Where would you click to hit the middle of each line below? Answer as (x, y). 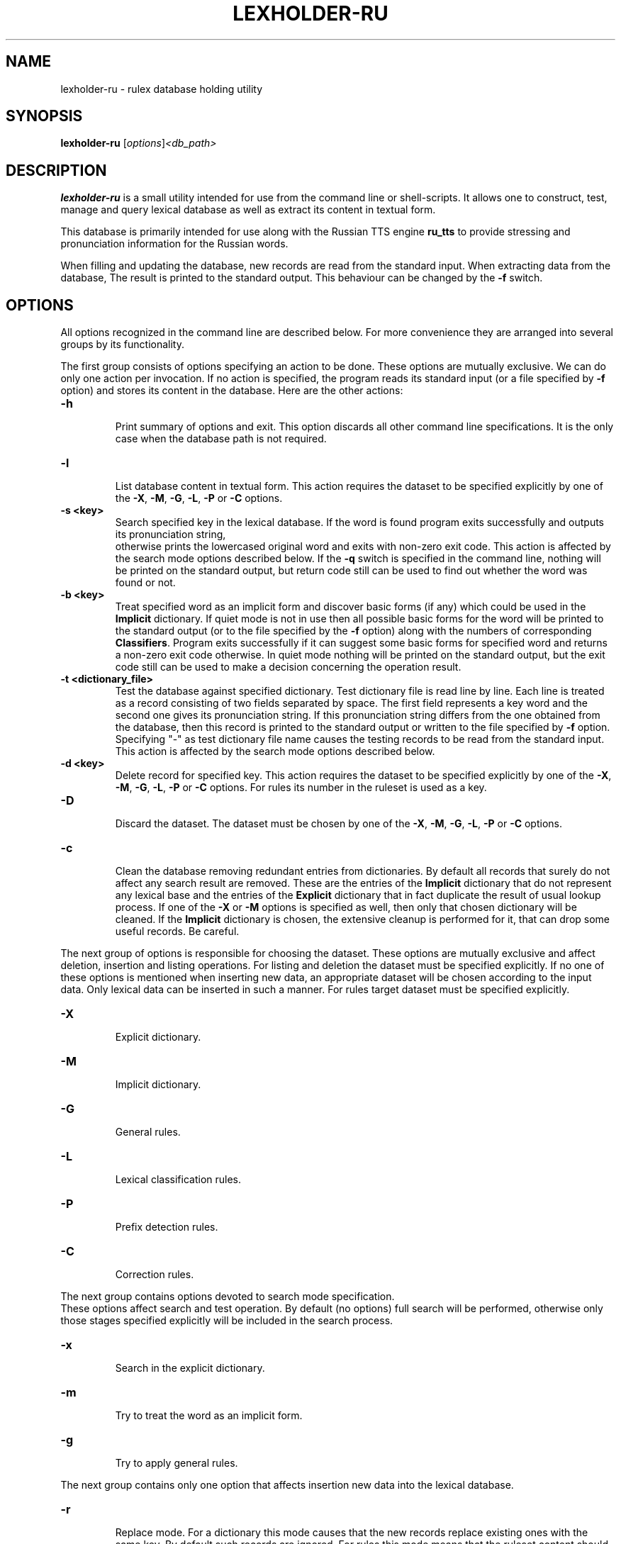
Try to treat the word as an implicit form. (209, 1416)
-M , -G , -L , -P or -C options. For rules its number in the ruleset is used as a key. (301, 788)
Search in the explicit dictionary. (190, 1368)
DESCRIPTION (56, 170)
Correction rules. (155, 1275)
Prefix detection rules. (167, 1227)
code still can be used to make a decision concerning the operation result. (288, 667)
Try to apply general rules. (177, 1463)
